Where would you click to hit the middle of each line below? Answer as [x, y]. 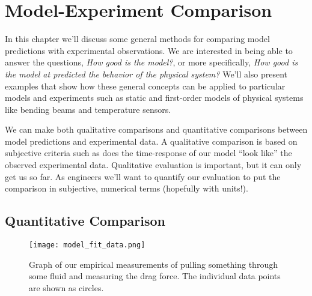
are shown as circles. [66, 287]
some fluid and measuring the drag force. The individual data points [155, 276]
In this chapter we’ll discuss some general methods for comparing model [137, 39]
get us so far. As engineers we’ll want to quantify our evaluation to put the [143, 176]
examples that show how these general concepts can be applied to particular [145, 86]
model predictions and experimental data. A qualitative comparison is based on [151, 141]
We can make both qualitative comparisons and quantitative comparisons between [156, 129]
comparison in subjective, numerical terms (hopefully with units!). [127, 188]
